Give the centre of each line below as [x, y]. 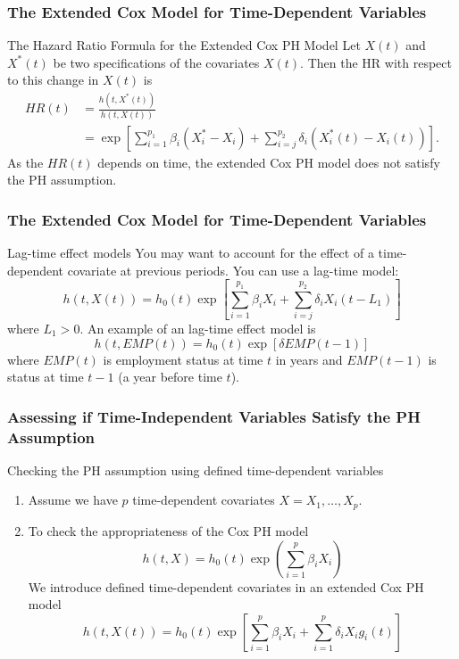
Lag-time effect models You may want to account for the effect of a [191, 253]
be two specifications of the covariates [156, 62]
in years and [309, 359]
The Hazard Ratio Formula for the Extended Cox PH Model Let [184, 45]
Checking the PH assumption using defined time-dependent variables [196, 470]
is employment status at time [183, 359]
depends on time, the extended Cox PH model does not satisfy [269, 162]
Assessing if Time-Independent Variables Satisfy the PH [214, 416]
